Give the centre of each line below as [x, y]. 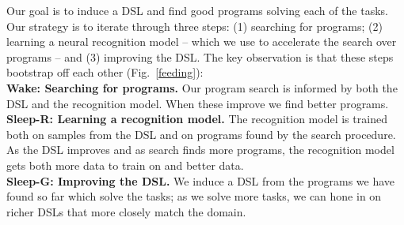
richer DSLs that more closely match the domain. [126, 211]
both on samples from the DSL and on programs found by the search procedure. [201, 134]
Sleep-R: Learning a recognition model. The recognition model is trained [197, 119]
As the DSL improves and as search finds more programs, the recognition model [200, 150]
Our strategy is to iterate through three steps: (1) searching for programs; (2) [194, 26]
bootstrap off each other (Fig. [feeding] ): [105, 72]
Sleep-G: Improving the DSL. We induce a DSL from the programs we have [201, 180]
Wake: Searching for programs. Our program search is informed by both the [202, 87]
